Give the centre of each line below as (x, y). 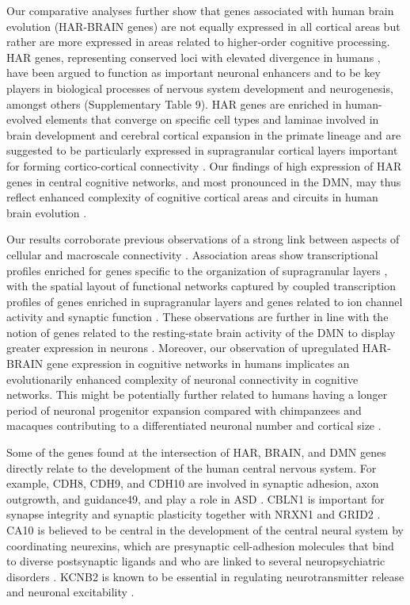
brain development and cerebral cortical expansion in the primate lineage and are (204, 134)
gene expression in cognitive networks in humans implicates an (198, 364)
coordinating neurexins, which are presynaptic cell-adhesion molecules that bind (200, 545)
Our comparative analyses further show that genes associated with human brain (200, 10)
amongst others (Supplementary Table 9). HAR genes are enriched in (174, 103)
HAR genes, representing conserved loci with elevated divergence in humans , (194, 57)
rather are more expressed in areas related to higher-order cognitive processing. (198, 42)
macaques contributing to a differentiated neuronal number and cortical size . (194, 425)
